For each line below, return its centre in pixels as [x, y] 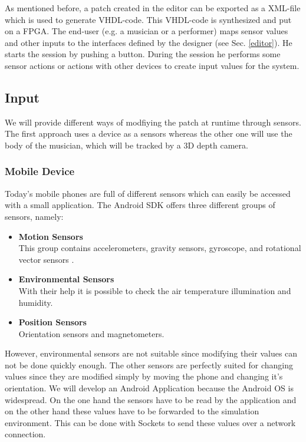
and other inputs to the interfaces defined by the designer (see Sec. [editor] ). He [149, 42]
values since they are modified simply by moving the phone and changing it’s [144, 376]
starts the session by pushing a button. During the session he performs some [143, 54]
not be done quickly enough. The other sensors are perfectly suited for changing [149, 365]
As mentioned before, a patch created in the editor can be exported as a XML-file [153, 8]
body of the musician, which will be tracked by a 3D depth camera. [126, 145]
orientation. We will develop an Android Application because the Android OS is [149, 388]
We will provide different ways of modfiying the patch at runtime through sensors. [153, 122]
